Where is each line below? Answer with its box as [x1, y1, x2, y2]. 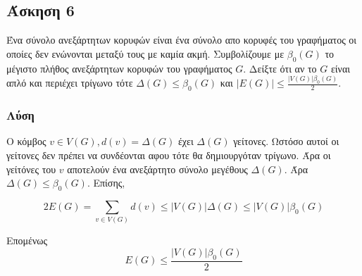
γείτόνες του [6, 161, 56, 176]
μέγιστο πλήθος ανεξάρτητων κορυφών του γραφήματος [6, 61, 232, 75]
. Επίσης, [87, 175, 125, 190]
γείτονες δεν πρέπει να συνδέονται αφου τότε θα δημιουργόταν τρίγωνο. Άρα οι [6, 148, 331, 163]
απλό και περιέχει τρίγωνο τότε [6, 75, 133, 90]
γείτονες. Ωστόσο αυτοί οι [233, 134, 339, 149]
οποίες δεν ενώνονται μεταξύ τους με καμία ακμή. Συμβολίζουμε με [6, 46, 285, 61]
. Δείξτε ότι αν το [243, 61, 317, 75]
